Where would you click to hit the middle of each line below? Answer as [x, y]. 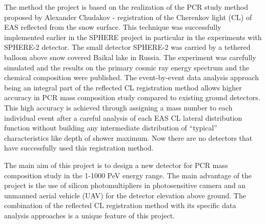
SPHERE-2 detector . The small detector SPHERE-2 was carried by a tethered [127, 47]
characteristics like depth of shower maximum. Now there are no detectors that [128, 137]
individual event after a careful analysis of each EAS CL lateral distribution [123, 117]
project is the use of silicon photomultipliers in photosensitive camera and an [125, 185]
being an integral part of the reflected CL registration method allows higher [123, 87]
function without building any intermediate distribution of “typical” [111, 128]
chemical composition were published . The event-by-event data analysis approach [131, 77]
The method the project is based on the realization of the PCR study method [126, 7]
